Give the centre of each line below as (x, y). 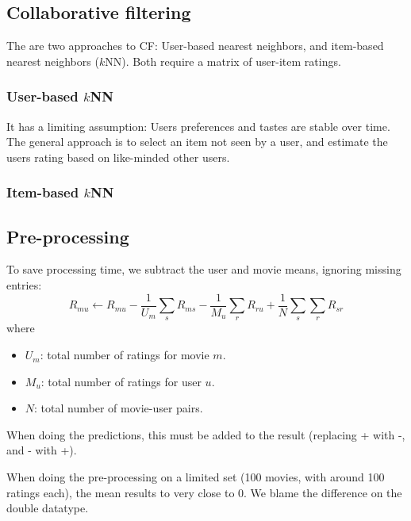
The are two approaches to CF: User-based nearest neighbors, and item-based (195, 46)
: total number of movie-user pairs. (119, 408)
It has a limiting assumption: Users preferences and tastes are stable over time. (198, 126)
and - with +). (42, 450)
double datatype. (48, 508)
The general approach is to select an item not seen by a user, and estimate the (197, 142)
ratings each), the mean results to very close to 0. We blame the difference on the (204, 492)
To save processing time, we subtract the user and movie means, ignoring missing (204, 269)
